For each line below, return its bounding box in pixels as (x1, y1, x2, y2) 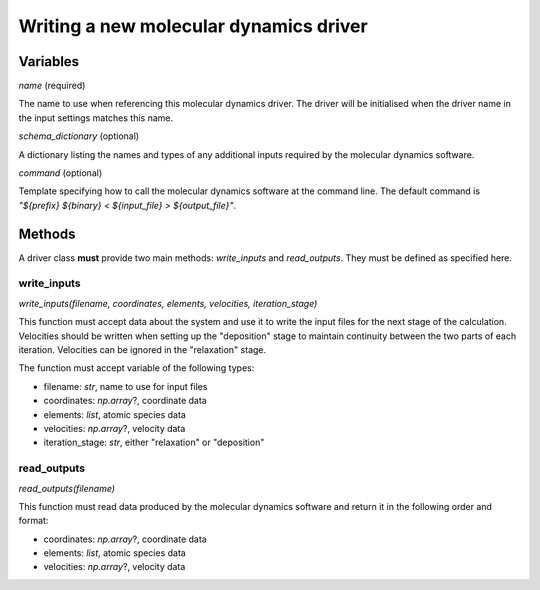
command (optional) (18, 167, 103, 179)
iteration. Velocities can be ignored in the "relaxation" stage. (18, 344, 267, 356)
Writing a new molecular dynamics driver (18, 15, 369, 37)
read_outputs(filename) (18, 482, 115, 494)
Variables (18, 53, 80, 70)
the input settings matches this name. (18, 111, 174, 124)
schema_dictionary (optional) (18, 130, 140, 142)
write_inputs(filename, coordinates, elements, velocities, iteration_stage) (18, 297, 318, 309)
